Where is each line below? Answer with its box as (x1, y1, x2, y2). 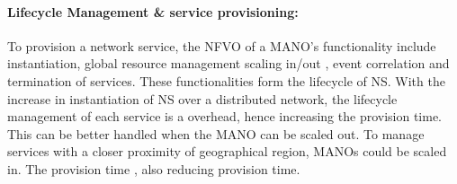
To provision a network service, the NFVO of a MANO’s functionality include (7, 36, 436, 55)
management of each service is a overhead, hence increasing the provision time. (7, 107, 443, 126)
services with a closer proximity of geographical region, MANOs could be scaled (7, 142, 447, 161)
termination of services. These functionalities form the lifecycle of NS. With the (7, 71, 445, 90)
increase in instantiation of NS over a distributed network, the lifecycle (7, 89, 398, 108)
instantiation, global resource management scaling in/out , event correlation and (7, 54, 450, 73)
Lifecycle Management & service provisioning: (7, 2, 299, 21)
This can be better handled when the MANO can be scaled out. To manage (7, 124, 425, 143)
